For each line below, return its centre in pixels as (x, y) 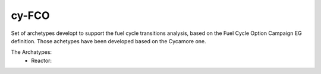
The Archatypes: (32, 52)
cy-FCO (30, 15)
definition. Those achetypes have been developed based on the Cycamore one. (108, 41)
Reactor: (42, 60)
